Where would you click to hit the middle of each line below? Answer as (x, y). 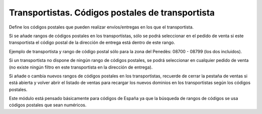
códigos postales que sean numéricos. (48, 105)
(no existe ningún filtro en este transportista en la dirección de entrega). (81, 67)
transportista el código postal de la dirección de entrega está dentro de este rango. (92, 43)
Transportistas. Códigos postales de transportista (112, 13)
